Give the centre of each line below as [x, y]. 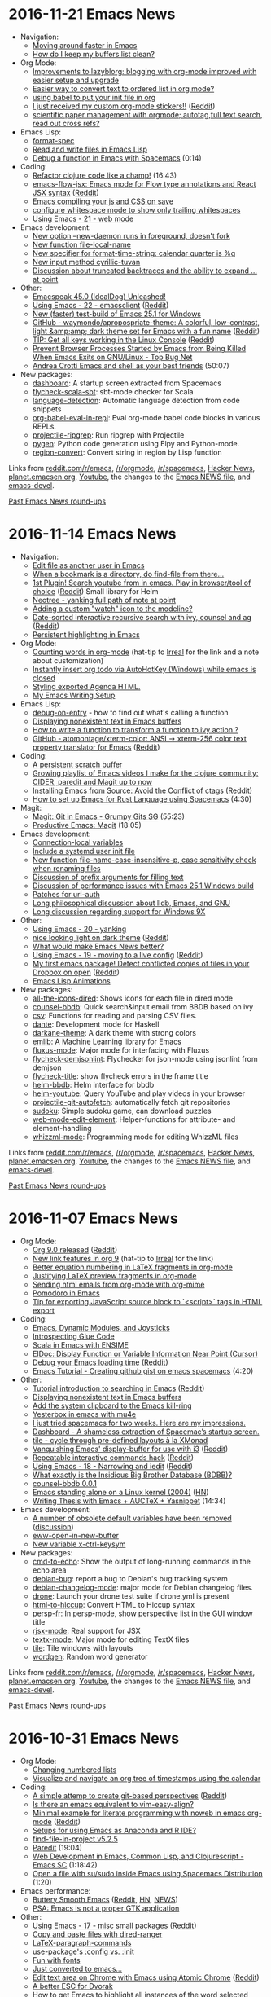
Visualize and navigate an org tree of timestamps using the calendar [146, 1778]
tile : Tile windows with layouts [83, 1647]
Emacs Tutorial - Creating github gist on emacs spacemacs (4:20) [143, 1370]
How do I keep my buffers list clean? [93, 54]
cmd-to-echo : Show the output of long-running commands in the [141, 1561]
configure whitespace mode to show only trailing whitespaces [136, 209]
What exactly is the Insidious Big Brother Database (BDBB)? [132, 1475]
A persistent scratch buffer [77, 764]
